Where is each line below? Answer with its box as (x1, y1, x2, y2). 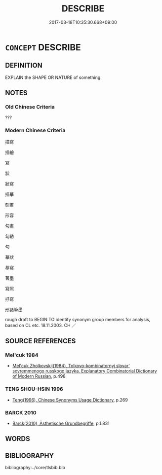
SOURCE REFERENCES (5, 337, 76, 345)
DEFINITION (5, 61, 43, 70)
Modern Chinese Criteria (5, 127, 66, 134)
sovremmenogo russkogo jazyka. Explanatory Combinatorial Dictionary (12, 368, 157, 374)
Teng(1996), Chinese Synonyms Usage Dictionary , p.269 (12, 397, 128, 402)
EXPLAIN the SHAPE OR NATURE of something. (5, 74, 102, 80)
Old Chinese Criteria (5, 104, 55, 110)
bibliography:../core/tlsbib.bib (5, 465, 66, 471)
